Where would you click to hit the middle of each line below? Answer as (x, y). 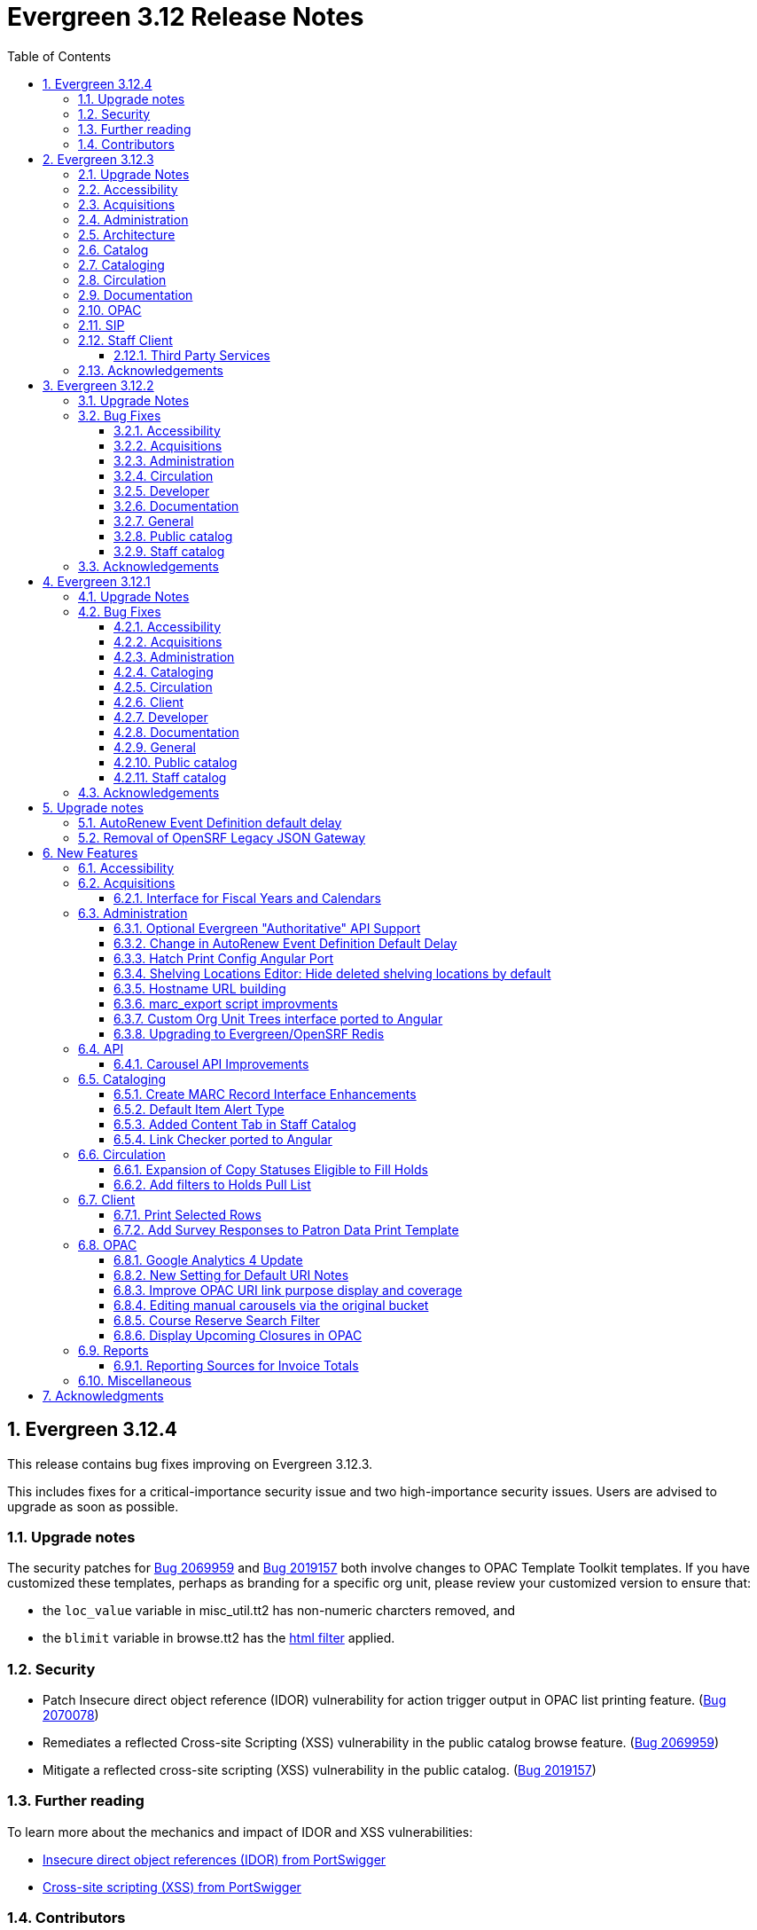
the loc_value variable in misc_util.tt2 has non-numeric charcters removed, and (279, 1611)
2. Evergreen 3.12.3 (98, 159)
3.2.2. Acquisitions (168, 445)
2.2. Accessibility (128, 189)
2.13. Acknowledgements (151, 370)
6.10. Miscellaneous (135, 1380)
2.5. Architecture (127, 234)
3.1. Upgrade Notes (134, 400)
